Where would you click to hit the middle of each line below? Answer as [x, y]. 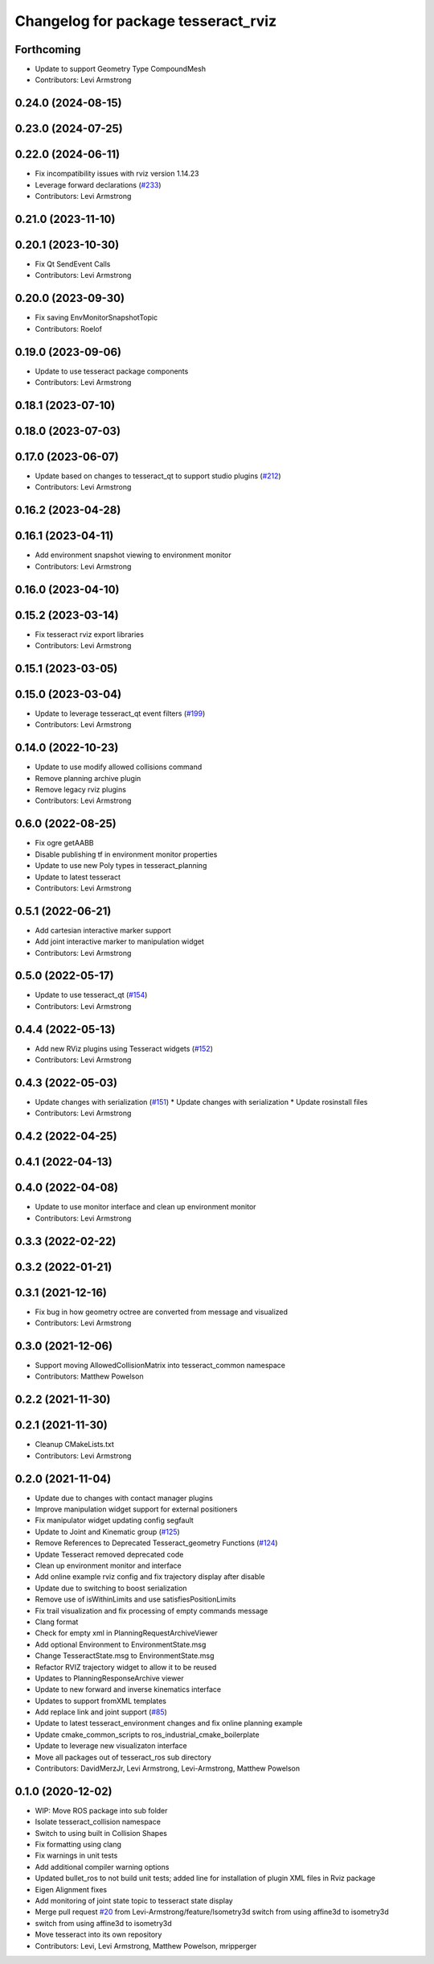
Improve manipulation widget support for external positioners [136, 1509]
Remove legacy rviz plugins [80, 790]
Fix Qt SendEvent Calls [73, 264]
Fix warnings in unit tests [76, 1855]
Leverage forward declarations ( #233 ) [98, 184]
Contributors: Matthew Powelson [89, 1376]
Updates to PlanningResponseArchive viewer [109, 1678]
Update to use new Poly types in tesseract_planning [121, 866]
